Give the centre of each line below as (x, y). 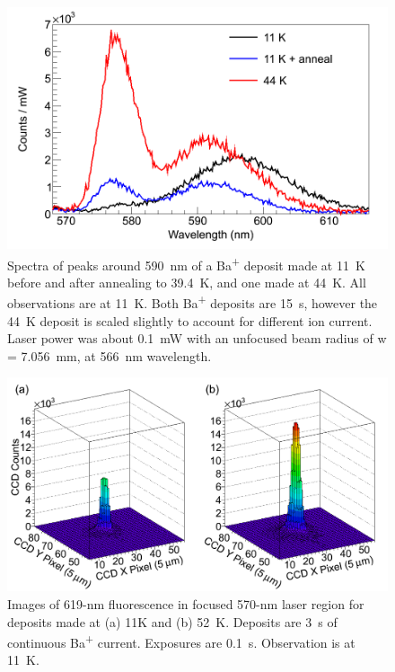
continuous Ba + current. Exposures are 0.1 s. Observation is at (181, 641)
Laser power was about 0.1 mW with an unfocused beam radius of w (197, 338)
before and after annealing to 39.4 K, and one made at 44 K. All (187, 282)
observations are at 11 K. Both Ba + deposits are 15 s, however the (193, 301)
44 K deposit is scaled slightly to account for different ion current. (190, 320)
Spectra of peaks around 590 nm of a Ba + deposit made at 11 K (186, 263)
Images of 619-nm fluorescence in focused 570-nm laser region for (186, 604)
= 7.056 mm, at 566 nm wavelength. (110, 355)
